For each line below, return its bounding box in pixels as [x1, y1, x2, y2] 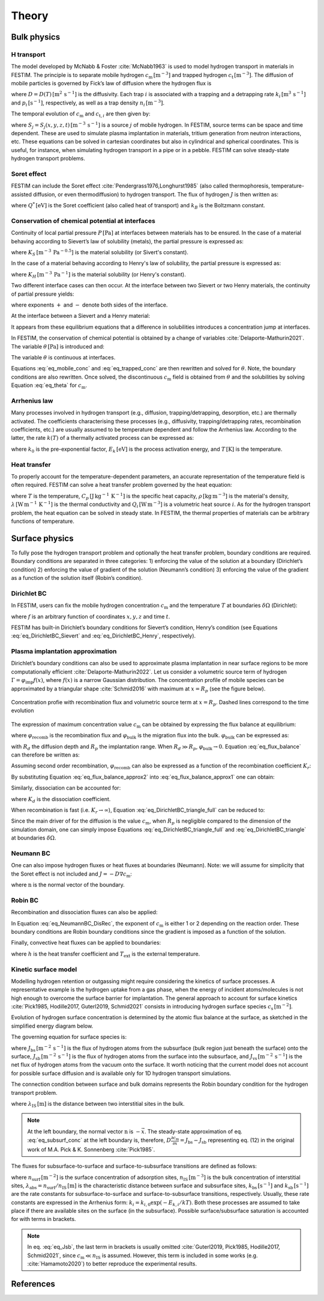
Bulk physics [11, 32, 60, 42]
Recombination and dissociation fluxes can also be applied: [11, 909, 158, 916]
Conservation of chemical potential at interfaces [11, 216, 155, 225]
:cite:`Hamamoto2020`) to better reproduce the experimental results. [27, 1260, 197, 1267]
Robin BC [11, 896, 39, 904]
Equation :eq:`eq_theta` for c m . [11, 382, 87, 390]
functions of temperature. [11, 517, 75, 525]
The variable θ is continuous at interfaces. [11, 353, 116, 361]
